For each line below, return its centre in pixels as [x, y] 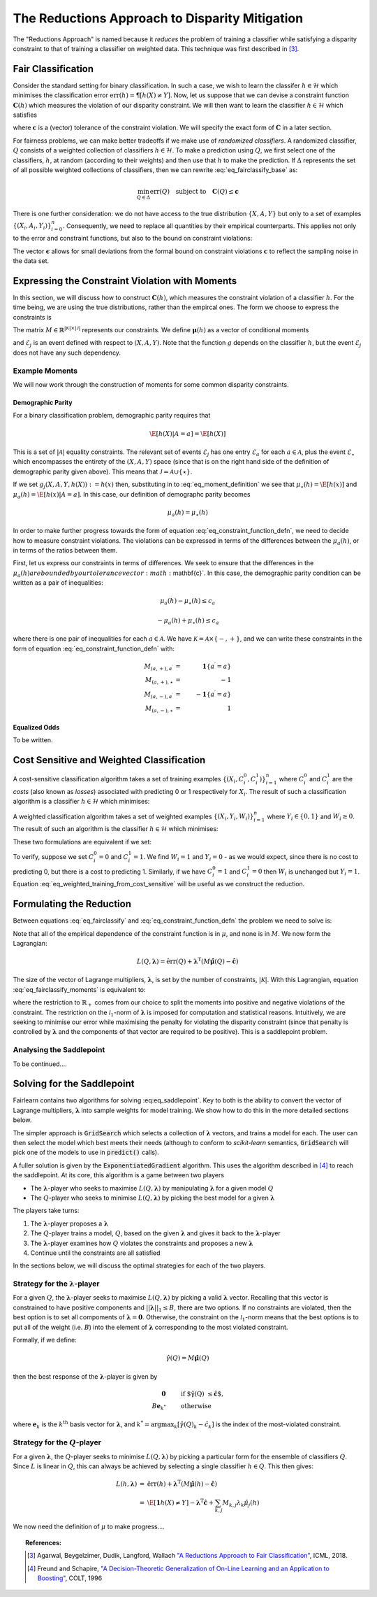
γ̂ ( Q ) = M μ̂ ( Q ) [187, 1358]
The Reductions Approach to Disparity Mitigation [158, 18]
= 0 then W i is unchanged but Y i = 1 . [305, 872]
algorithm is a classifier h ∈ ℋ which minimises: [81, 802]
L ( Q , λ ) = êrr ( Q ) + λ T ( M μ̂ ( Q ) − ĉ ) [187, 961]
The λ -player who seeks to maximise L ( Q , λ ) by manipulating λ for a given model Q [152, 1188]
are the [342, 779]
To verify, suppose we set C [53, 856]
